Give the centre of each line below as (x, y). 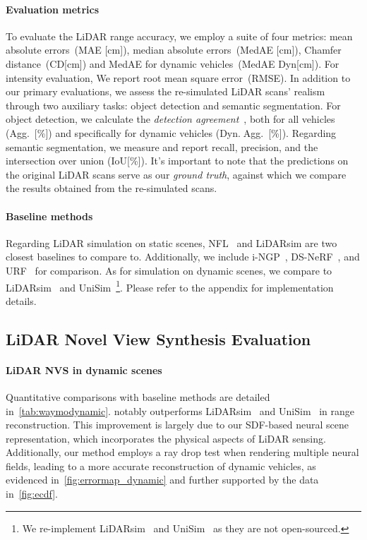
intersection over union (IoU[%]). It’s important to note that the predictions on (177, 161)
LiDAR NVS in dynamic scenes (84, 370)
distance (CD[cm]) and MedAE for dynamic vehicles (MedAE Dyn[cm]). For (173, 63)
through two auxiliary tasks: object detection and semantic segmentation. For (173, 105)
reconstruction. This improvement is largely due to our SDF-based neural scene (177, 425)
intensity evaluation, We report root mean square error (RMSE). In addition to (178, 77)
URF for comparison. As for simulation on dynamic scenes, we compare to (169, 270)
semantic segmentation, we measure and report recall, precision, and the (162, 146)
